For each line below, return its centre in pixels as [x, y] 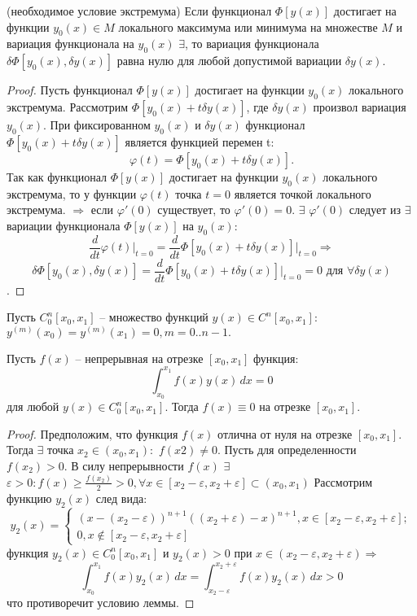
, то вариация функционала [252, 44]
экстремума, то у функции [72, 193]
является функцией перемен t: [200, 141]
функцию [29, 498]
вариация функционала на [70, 44]
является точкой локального [303, 193]
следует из [375, 210]
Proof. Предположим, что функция [92, 433]
